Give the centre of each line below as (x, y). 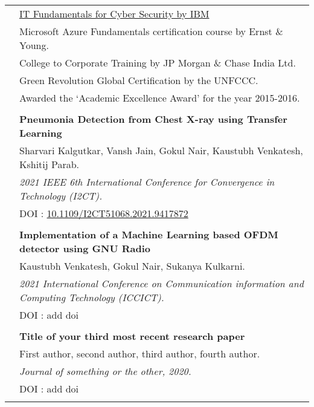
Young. (34, 45)
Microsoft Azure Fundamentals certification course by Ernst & (151, 31)
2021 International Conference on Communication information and (162, 283)
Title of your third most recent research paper (132, 336)
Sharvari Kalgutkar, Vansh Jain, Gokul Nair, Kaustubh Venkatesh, (161, 150)
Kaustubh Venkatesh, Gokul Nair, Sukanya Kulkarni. (132, 266)
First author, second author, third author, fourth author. (140, 353)
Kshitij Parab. (50, 164)
